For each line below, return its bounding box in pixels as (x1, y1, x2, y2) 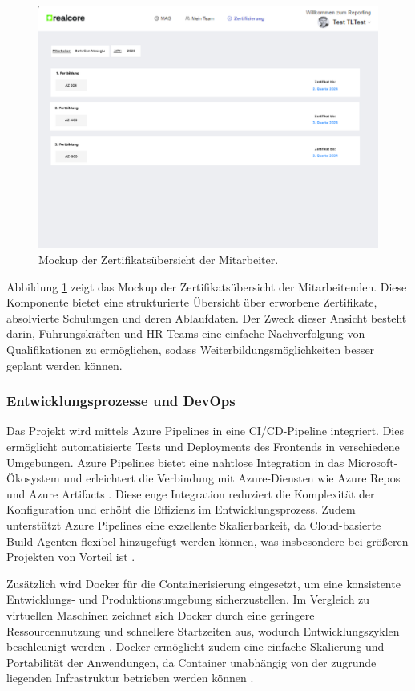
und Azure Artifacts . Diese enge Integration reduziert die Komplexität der (6, 485, 375, 502)
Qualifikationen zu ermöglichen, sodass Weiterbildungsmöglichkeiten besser (6, 341, 375, 357)
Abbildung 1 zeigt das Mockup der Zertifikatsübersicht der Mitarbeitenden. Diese (6, 278, 407, 295)
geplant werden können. (6, 356, 123, 373)
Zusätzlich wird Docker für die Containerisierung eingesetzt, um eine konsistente (6, 575, 401, 591)
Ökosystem (6, 469, 60, 486)
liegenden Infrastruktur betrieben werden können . (6, 669, 254, 686)
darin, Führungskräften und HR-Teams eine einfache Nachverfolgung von (6, 325, 365, 342)
